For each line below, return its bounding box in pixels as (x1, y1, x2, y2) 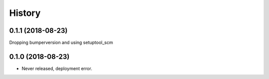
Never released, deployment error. (21, 65, 92, 72)
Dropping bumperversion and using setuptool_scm (9, 40, 113, 46)
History (9, 7, 41, 18)
